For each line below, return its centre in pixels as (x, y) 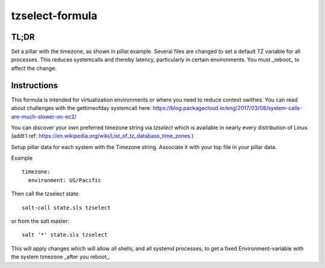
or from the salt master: (40, 221)
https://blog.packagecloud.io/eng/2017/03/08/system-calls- (227, 108)
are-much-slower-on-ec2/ (44, 117)
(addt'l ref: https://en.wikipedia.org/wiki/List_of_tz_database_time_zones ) (102, 136)
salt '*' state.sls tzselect (65, 235)
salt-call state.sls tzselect (67, 208)
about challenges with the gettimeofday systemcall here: (81, 108)
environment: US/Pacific (65, 180)
